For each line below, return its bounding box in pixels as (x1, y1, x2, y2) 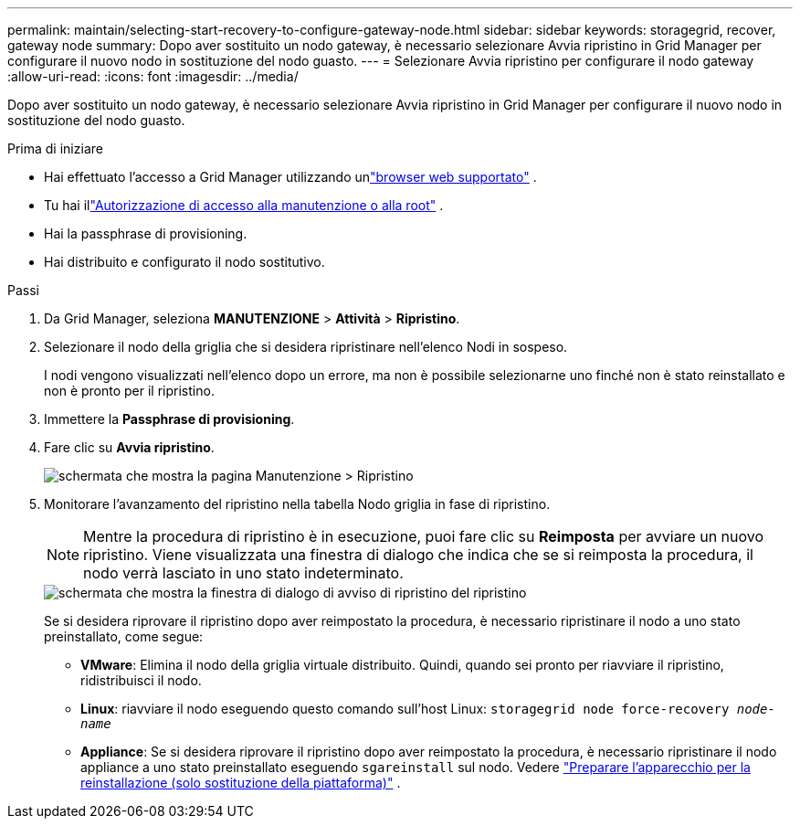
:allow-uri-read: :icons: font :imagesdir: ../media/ (7, 69, 299, 84)
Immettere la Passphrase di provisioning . (44, 411, 295, 427)
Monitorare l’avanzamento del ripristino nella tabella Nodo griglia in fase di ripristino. (44, 496, 551, 512)
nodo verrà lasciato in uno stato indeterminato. (83, 564, 404, 582)
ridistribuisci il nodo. (80, 672, 202, 688)
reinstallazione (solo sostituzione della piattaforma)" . (80, 775, 401, 790)
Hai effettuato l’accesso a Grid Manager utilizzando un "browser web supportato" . (44, 169, 537, 185)
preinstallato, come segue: (44, 629, 204, 644)
